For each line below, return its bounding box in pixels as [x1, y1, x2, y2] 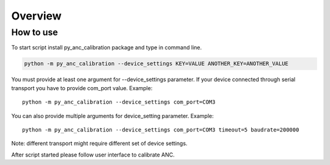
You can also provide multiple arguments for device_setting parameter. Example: [11, 112, 214, 119]
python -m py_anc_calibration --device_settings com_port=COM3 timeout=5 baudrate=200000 [22, 126, 299, 133]
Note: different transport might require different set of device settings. [11, 140, 188, 147]
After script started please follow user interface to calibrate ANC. [11, 151, 175, 158]
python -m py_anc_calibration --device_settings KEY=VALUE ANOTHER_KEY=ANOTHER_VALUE [24, 60, 288, 67]
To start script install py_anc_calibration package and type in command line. [11, 44, 202, 51]
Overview [11, 9, 62, 23]
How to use [11, 27, 58, 38]
